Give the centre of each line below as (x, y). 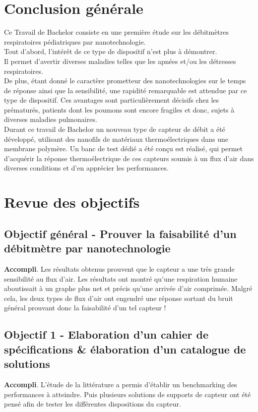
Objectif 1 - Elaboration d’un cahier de (106, 334)
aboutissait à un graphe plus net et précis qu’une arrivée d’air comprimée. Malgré (128, 288)
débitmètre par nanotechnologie (87, 248)
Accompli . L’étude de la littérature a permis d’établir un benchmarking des (121, 384)
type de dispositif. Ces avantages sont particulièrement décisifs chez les (112, 100)
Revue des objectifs (72, 202)
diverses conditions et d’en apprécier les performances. (86, 168)
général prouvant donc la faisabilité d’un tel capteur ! (85, 308)
